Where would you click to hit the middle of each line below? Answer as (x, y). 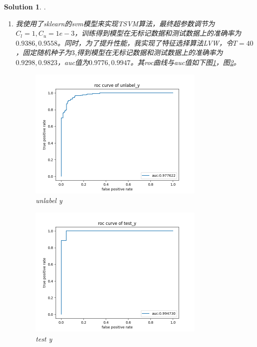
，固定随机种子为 (43, 52)
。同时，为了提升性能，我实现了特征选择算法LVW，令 (145, 42)
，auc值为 (73, 62)
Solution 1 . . (25, 6)
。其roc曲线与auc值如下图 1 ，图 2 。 (186, 62)
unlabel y (49, 200)
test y (44, 338)
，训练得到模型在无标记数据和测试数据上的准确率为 (158, 33)
